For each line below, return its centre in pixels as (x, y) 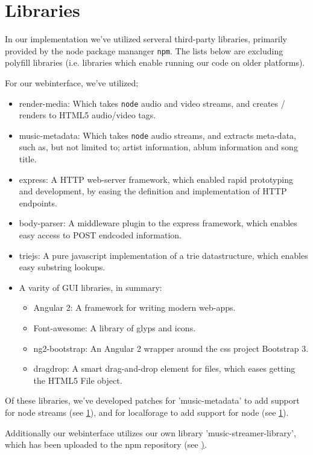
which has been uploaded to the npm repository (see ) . (106, 444)
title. (28, 159)
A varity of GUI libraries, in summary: (90, 287)
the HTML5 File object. (78, 380)
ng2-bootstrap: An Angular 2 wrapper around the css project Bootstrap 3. (171, 348)
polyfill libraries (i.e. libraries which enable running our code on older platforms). (155, 62)
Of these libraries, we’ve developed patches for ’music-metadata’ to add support (152, 400)
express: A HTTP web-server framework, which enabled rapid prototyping (156, 179)
